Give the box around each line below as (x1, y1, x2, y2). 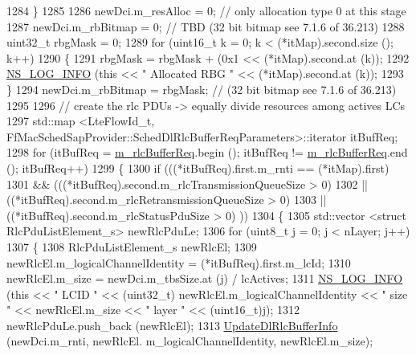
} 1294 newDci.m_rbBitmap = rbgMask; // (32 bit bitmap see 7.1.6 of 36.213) (6, 80, 397, 97)
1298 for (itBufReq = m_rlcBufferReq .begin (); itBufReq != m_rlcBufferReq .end (6, 144, 408, 161)
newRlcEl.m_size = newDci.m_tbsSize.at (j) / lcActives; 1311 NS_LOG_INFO (6, 270, 403, 287)
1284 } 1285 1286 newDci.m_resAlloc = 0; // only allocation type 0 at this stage (6, 2, 406, 18)
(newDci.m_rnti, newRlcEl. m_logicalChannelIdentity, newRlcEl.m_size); (6, 333, 373, 349)
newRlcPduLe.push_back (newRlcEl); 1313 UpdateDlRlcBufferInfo (6, 316, 338, 333)
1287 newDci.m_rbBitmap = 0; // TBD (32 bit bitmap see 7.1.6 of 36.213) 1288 (6, 18, 405, 35)
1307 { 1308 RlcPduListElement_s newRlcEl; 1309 (6, 238, 257, 255)
